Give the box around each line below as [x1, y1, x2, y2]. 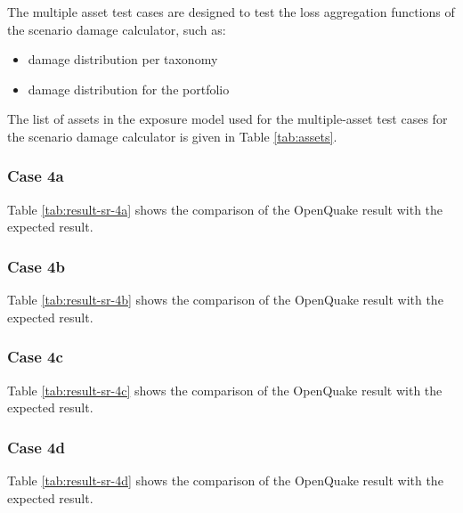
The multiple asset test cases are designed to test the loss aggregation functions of [7, 3, 455, 20]
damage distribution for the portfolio [28, 79, 230, 98]
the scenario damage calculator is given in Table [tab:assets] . [7, 126, 337, 145]
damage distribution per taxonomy [28, 50, 218, 69]
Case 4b [7, 255, 65, 277]
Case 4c [7, 346, 63, 368]
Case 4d [7, 436, 65, 458]
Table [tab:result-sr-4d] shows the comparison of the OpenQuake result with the [7, 471, 443, 489]
